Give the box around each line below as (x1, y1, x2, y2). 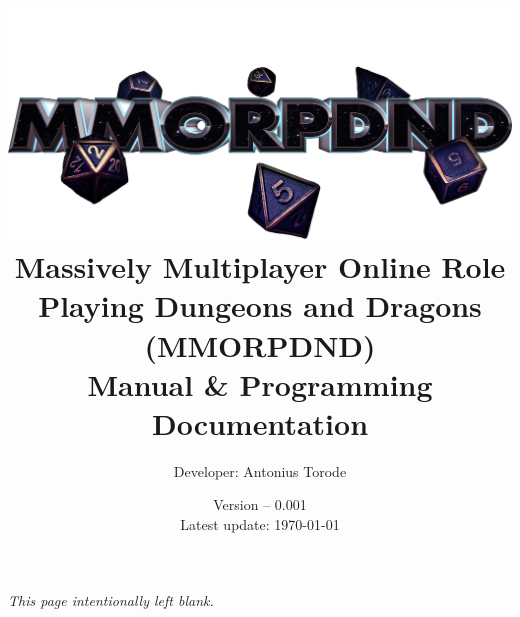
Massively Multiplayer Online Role (14, 246, 506, 287)
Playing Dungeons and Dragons (38, 285, 482, 326)
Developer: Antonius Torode (173, 460, 347, 481)
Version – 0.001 (213, 494, 307, 515)
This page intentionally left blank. (8, 589, 214, 610)
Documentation (151, 402, 369, 443)
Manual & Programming (87, 363, 433, 404)
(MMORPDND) (144, 324, 376, 365)
